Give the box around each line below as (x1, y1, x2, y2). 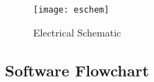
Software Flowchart (5, 59, 149, 81)
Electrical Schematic (33, 25, 122, 39)
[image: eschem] (33, 5, 109, 15)
